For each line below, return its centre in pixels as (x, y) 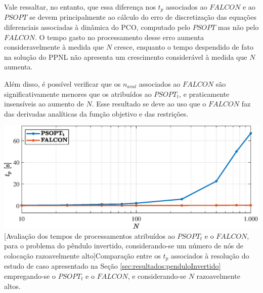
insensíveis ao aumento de (44, 104)
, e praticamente (204, 94)
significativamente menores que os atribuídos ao (78, 94)
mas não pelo (238, 27)
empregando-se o (30, 276)
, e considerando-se (157, 276)
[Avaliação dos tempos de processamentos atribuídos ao (90, 235)
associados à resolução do (210, 255)
